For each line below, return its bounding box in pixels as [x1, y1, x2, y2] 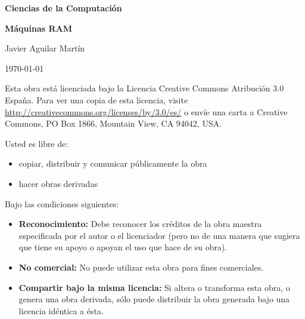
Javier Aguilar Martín [5, 42, 85, 54]
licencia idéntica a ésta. [18, 304, 104, 317]
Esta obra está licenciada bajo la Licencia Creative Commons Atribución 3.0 [5, 82, 284, 94]
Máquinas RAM [5, 22, 73, 34]
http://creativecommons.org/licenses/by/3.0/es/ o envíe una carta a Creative [5, 105, 288, 118]
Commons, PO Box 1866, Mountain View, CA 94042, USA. [5, 117, 222, 130]
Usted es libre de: [5, 137, 69, 149]
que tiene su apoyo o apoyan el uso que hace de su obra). [18, 241, 228, 253]
